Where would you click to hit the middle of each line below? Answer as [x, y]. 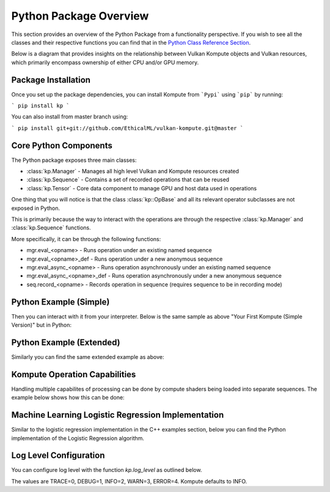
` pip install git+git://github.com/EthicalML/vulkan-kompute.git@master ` [127, 128]
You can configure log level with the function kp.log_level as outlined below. [107, 470]
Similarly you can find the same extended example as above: [88, 356]
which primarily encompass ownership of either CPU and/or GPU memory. [105, 62]
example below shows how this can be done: [68, 397]
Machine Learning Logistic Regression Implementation [118, 415]
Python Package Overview [80, 16]
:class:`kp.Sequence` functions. [51, 228]
